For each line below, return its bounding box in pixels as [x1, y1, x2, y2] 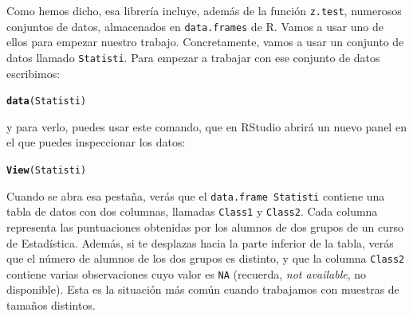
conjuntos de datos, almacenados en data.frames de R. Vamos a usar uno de [6, 18, 383, 34]
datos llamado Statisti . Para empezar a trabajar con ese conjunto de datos [6, 49, 380, 65]
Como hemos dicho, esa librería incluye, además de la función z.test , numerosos [6, 2, 402, 18]
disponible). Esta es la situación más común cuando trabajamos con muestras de [6, 281, 399, 298]
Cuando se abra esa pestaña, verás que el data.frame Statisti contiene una [6, 187, 385, 204]
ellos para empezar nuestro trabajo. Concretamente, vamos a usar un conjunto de [6, 33, 404, 50]
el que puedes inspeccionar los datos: [6, 134, 186, 150]
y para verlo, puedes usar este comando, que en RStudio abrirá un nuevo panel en [6, 118, 407, 135]
